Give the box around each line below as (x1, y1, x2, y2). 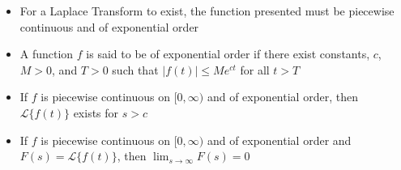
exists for (73, 104, 119, 121)
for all (240, 61, 270, 78)
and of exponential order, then (207, 88, 358, 105)
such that (112, 61, 159, 78)
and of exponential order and (207, 131, 352, 148)
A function (19, 45, 74, 62)
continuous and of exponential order (19, 18, 199, 35)
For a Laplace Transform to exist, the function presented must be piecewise (19, 2, 395, 19)
